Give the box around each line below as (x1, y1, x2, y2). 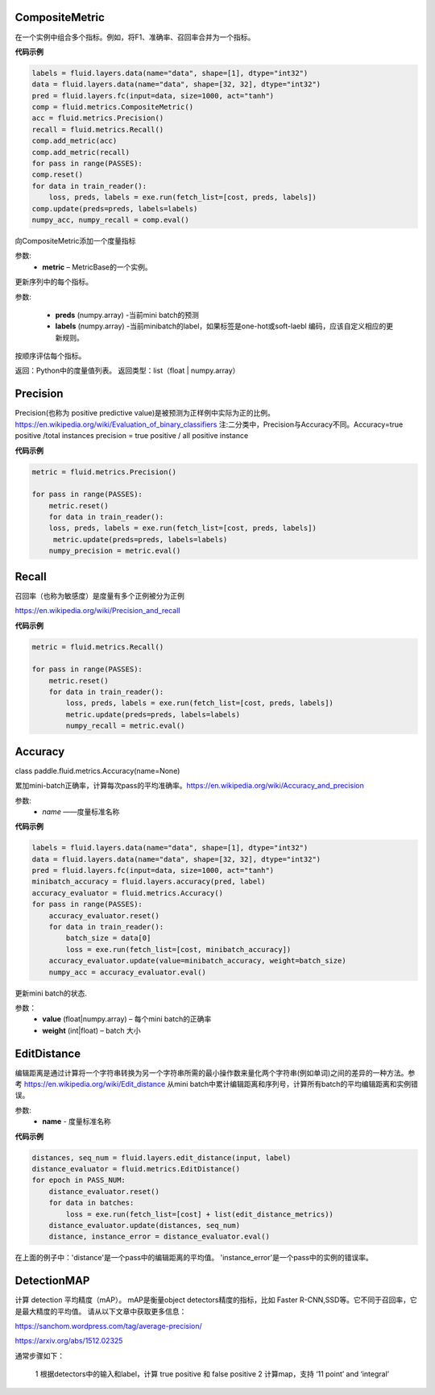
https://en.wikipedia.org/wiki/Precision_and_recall (14, 606, 180, 616)
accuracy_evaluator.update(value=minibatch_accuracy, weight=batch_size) (48, 956, 346, 966)
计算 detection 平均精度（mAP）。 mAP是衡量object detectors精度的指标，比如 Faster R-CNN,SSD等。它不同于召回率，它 (14, 1295, 418, 1305)
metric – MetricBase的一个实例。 (42, 262, 152, 272)
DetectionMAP (14, 1274, 90, 1288)
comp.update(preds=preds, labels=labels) (31, 204, 198, 213)
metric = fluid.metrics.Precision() (31, 467, 177, 476)
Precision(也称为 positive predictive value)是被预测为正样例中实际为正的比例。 (14, 408, 275, 418)
